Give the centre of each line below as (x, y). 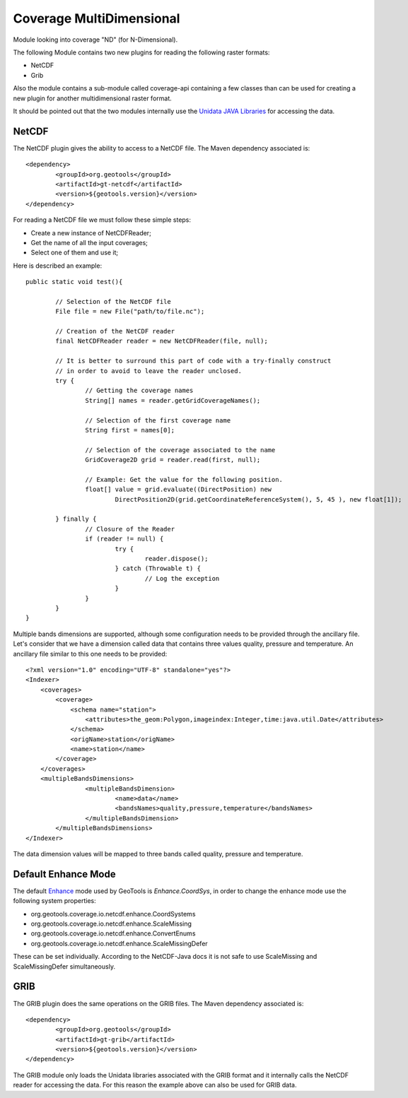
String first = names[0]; (130, 430)
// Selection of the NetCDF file (113, 301)
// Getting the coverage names (139, 391)
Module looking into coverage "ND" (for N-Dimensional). (95, 40)
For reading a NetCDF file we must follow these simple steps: (102, 220)
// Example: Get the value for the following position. (184, 479)
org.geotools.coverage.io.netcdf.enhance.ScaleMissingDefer (119, 943)
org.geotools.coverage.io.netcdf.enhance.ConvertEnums (113, 933)
